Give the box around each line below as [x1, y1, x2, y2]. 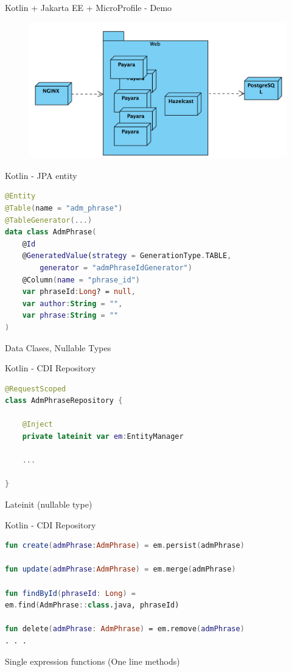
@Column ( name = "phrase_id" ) [22, 275, 140, 284]
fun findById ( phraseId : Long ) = [5, 589, 136, 598]
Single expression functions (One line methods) [5, 654, 180, 667]
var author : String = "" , [22, 299, 123, 308]
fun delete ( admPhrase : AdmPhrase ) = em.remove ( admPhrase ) [5, 625, 245, 634]
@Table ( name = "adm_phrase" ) [5, 203, 123, 212]
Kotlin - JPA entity [5, 169, 77, 181]
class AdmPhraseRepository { [5, 396, 123, 405]
